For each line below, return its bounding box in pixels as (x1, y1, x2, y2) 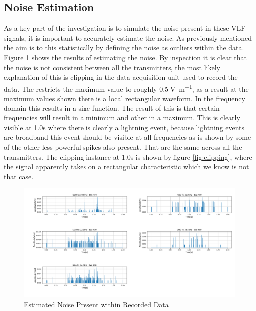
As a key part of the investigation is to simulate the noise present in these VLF (4, 23, 246, 33)
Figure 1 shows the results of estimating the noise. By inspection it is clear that (4, 52, 247, 62)
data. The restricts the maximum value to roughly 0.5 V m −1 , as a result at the (4, 82, 249, 94)
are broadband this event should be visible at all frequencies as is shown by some (4, 132, 251, 142)
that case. (4, 171, 34, 181)
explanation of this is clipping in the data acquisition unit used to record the (4, 72, 238, 82)
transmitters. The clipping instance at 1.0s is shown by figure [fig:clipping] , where (4, 151, 252, 162)
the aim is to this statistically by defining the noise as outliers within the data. (4, 42, 244, 53)
